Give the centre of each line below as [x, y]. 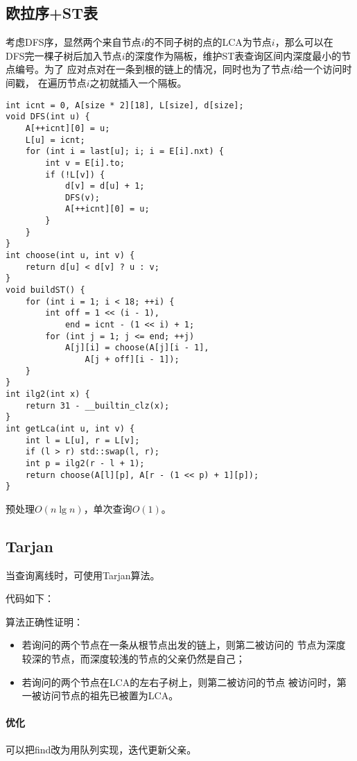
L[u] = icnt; [55, 140]
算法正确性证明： [44, 621]
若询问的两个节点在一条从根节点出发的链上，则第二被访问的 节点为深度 [184, 645]
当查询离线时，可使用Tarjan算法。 [83, 575]
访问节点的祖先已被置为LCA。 [110, 695]
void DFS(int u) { [48, 117]
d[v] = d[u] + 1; [105, 186]
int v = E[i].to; [85, 163]
